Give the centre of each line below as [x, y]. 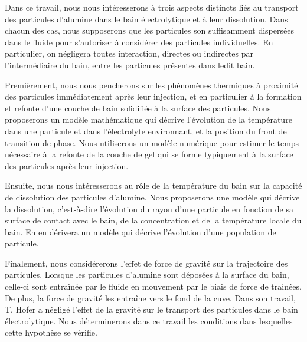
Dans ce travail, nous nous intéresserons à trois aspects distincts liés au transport [152, 7]
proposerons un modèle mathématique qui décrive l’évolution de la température [148, 119]
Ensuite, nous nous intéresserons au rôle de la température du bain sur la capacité [153, 185]
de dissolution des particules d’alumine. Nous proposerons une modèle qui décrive [152, 197]
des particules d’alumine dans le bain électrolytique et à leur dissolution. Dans [146, 19]
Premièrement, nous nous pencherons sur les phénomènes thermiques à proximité [151, 85]
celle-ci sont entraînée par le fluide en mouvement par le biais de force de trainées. [153, 286]
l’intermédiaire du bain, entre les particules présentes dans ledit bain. [130, 65]
